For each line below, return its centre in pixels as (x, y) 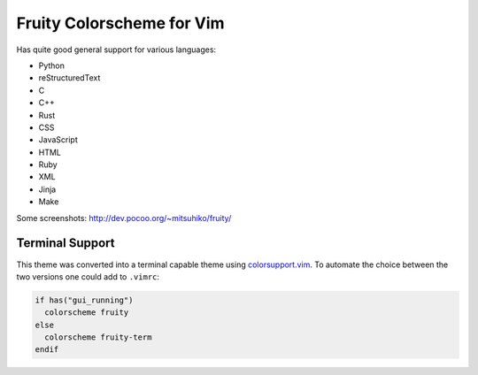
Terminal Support (66, 243)
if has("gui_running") (84, 300)
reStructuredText (69, 78)
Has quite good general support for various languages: (116, 50)
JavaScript (58, 140)
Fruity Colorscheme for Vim (120, 23)
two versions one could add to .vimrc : (88, 276)
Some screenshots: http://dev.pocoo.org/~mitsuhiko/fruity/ (124, 218)
